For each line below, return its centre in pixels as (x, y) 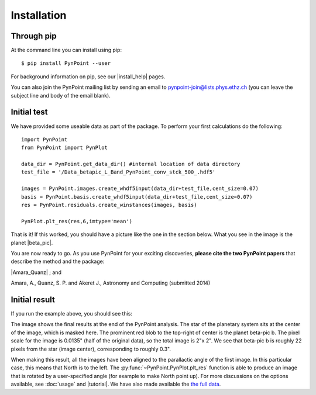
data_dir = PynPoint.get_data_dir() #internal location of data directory (131, 164)
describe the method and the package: (58, 261)
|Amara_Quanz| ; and (36, 272)
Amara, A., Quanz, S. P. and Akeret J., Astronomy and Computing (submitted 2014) (111, 283)
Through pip (34, 36)
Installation (39, 15)
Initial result (33, 299)
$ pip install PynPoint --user (66, 63)
